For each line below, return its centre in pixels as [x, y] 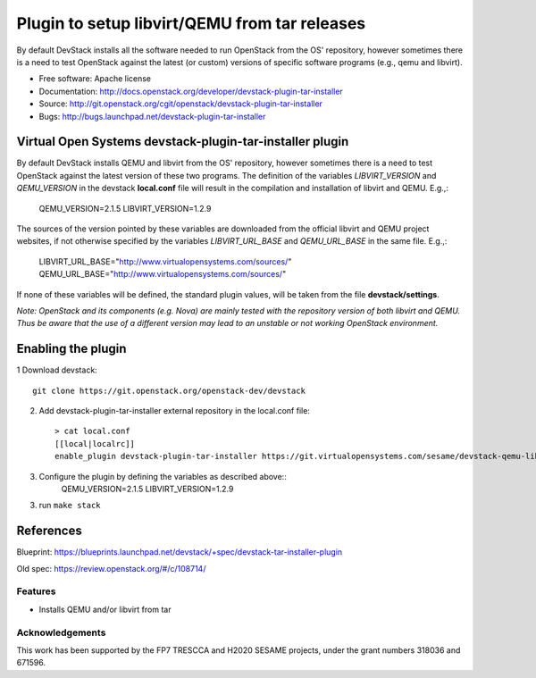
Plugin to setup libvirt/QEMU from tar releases [191, 23]
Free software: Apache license [95, 79]
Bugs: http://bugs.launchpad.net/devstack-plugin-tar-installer [152, 116]
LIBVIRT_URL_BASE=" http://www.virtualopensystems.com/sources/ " [165, 261]
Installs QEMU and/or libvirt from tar [105, 609]
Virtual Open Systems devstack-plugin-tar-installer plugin [183, 142]
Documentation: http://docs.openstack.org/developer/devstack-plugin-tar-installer [191, 91]
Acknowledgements [61, 632]
